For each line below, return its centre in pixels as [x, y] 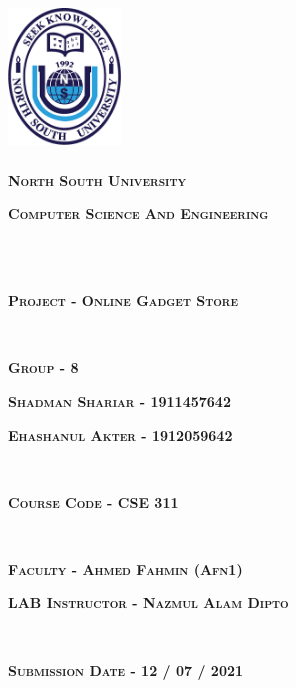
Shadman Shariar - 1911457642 [119, 400]
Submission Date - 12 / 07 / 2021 [126, 669]
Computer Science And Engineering [138, 213]
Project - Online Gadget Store [123, 300]
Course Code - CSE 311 [93, 501]
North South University [97, 179]
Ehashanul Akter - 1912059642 [120, 434]
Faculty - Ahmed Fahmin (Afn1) [125, 568]
